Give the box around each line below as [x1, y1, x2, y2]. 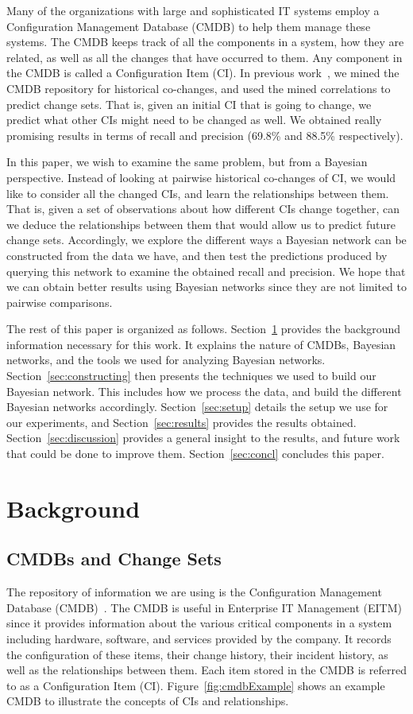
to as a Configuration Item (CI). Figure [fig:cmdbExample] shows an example [6, 677, 385, 693]
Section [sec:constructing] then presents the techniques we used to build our [6, 367, 376, 384]
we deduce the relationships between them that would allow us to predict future [6, 215, 396, 232]
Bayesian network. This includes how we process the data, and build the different [6, 382, 402, 399]
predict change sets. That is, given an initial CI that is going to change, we [6, 95, 372, 112]
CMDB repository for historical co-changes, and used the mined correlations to [6, 80, 391, 96]
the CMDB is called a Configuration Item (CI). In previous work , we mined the [6, 64, 399, 81]
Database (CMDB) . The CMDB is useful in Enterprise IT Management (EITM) [6, 599, 402, 615]
